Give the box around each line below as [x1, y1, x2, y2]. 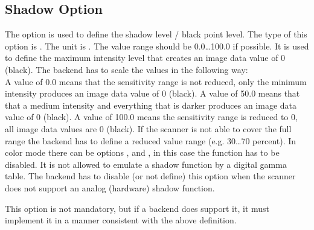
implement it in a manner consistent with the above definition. [5, 214, 237, 226]
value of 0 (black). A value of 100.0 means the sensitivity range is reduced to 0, [5, 110, 298, 123]
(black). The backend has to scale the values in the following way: [5, 63, 248, 75]
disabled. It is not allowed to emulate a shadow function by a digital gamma [5, 158, 287, 170]
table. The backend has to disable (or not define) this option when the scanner [5, 170, 296, 182]
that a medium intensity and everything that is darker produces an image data [5, 98, 297, 111]
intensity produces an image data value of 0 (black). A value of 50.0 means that [5, 87, 300, 100]
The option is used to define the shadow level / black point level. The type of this [5, 28, 307, 40]
